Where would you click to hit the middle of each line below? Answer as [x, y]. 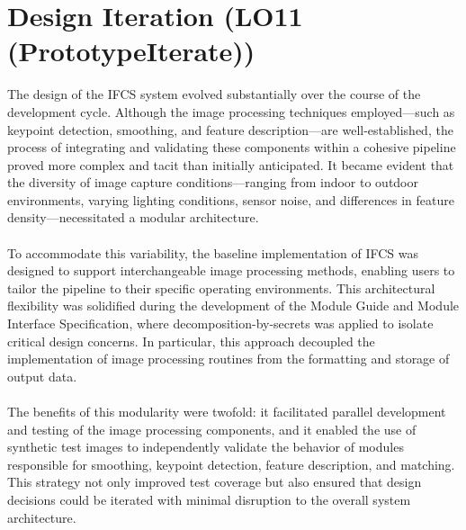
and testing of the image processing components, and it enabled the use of [212, 429]
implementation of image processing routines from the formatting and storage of [229, 359]
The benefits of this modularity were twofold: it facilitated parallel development [227, 411]
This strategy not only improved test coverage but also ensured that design [215, 482]
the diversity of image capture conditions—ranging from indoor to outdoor [213, 182]
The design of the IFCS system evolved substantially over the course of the [214, 94]
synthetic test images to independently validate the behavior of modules [206, 447]
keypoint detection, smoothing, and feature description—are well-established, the [230, 129]
